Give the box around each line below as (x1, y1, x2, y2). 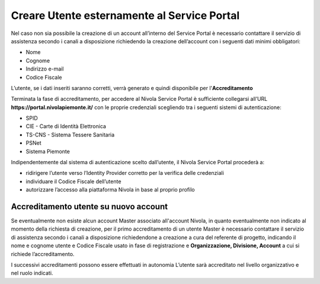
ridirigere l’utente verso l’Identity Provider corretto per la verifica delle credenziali (25, 170, 225, 177)
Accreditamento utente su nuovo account (11, 202, 168, 212)
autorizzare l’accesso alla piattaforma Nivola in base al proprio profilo (25, 186, 195, 193)
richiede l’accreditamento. (11, 250, 75, 257)
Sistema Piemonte (25, 148, 71, 155)
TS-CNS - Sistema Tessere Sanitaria (25, 131, 115, 138)
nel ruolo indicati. (11, 270, 53, 277)
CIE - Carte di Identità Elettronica (25, 123, 107, 130)
